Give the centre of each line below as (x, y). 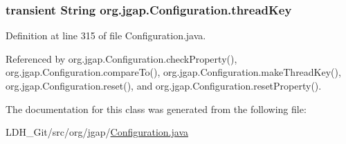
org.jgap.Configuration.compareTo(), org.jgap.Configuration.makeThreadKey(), (173, 72)
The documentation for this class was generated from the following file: (156, 109)
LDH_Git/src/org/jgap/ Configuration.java (97, 132)
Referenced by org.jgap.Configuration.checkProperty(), (121, 58)
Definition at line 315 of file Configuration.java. (106, 35)
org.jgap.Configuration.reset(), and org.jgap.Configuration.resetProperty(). (164, 85)
